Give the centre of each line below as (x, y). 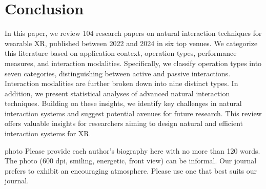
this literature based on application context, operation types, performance (121, 53)
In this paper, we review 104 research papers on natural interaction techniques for (133, 33)
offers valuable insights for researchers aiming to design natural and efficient (124, 123)
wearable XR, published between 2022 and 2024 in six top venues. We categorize (131, 43)
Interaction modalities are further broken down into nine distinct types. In (121, 83)
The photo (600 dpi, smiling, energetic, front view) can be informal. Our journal (131, 161)
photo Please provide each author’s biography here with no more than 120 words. (132, 150)
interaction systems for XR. (48, 133)
